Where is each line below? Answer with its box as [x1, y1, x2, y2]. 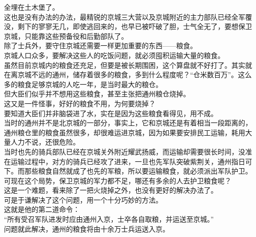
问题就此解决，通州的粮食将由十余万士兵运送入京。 [4, 223, 169, 234]
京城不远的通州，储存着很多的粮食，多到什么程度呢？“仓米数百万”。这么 [17, 69, 252, 80]
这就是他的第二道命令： [4, 204, 80, 214]
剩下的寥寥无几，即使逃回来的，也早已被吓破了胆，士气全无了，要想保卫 [17, 21, 252, 31]
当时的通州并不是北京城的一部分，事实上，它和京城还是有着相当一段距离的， [4, 118, 252, 128]
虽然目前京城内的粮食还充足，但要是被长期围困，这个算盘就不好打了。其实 [4, 59, 245, 70]
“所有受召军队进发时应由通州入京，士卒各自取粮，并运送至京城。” [4, 214, 214, 224]
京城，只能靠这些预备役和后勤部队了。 [4, 30, 128, 41]
